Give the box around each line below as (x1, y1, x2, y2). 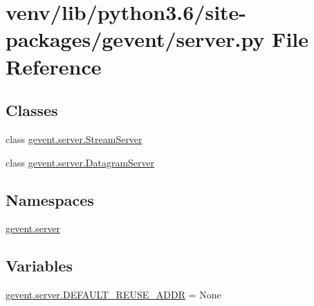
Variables (6, 255, 73, 276)
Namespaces (6, 189, 94, 210)
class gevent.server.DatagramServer (6, 155, 155, 169)
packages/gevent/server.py (6, 25, 265, 53)
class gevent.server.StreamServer (6, 131, 142, 146)
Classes (6, 99, 58, 121)
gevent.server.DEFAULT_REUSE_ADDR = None (6, 287, 221, 302)
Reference (6, 52, 102, 80)
